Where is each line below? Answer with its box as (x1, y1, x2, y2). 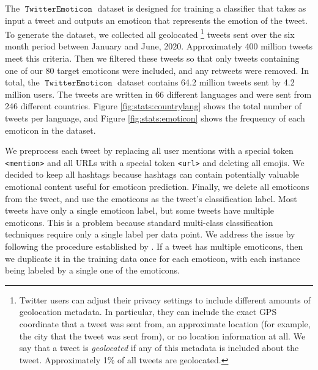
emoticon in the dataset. (5, 123, 96, 136)
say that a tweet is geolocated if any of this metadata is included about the (19, 341, 299, 354)
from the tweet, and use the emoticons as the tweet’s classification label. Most (5, 192, 297, 205)
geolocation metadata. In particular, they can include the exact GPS (19, 305, 277, 318)
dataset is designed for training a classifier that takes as (97, 2, 306, 14)
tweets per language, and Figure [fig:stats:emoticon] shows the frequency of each (5, 112, 305, 124)
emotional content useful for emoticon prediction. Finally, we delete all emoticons (5, 180, 309, 193)
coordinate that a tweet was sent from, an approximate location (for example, (19, 317, 311, 330)
